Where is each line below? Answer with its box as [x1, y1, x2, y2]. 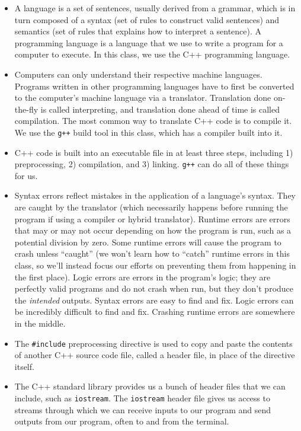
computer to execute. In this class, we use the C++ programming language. [14, 48, 290, 60]
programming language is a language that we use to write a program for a [14, 36, 283, 49]
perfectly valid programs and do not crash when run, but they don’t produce [14, 282, 294, 295]
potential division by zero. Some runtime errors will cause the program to [14, 235, 281, 248]
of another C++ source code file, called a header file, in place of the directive [14, 349, 295, 361]
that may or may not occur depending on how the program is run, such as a [14, 224, 292, 237]
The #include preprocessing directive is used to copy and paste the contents [14, 337, 293, 349]
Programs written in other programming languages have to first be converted [14, 79, 294, 92]
